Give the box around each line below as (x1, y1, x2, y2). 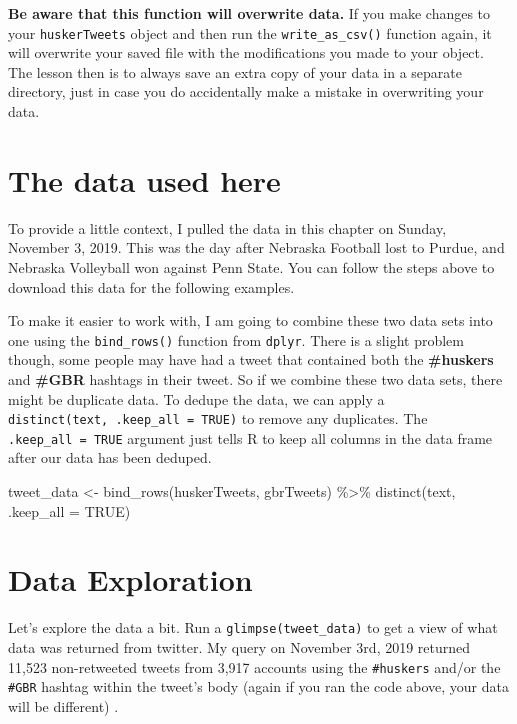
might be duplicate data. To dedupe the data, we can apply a (8, 388, 385, 409)
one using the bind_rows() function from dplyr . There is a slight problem (8, 329, 464, 350)
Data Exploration (8, 559, 253, 600)
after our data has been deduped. (8, 447, 212, 468)
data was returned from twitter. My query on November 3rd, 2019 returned (8, 637, 471, 658)
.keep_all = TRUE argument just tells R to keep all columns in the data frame (8, 427, 493, 448)
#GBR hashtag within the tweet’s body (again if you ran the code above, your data (8, 676, 509, 697)
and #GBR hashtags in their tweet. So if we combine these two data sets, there (8, 368, 503, 389)
